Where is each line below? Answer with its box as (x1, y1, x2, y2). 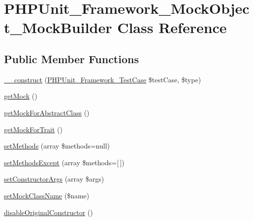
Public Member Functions (4, 51, 139, 66)
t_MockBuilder (4, 17, 112, 37)
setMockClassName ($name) (4, 190, 90, 200)
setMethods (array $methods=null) (4, 141, 110, 151)
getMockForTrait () (4, 124, 63, 134)
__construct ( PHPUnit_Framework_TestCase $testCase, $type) (4, 74, 201, 84)
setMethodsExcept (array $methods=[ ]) (4, 157, 125, 167)
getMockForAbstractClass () (4, 107, 90, 117)
